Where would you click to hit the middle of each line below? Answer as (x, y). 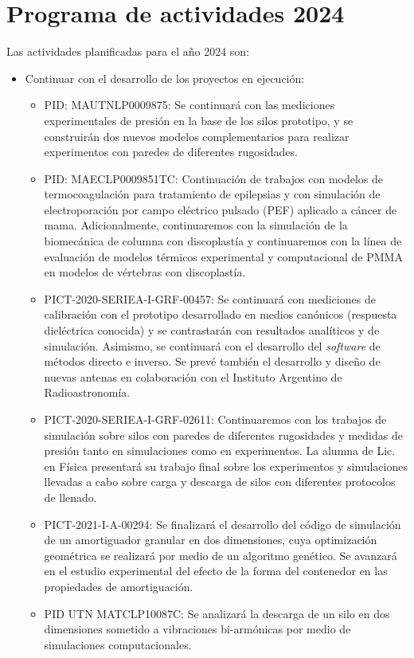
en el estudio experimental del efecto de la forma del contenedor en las (216, 571)
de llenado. (70, 497)
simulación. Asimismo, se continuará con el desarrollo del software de (212, 345)
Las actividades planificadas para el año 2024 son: (128, 51)
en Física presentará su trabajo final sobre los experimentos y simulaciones (226, 466)
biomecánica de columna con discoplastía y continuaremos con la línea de (223, 241)
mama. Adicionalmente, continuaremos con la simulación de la (196, 225)
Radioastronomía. (87, 392)
